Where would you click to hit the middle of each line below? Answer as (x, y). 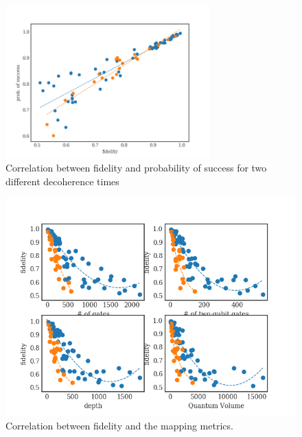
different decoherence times (62, 181)
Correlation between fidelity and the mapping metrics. (119, 425)
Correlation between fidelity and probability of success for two (136, 168)
